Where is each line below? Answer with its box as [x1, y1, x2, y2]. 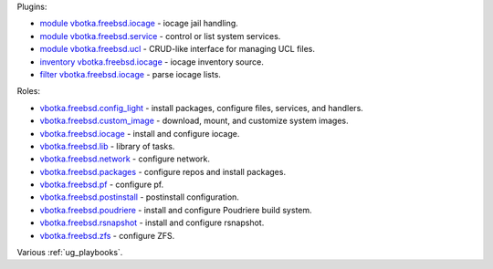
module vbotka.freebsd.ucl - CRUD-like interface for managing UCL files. [39, 44, 315, 55]
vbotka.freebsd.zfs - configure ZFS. [39, 230, 175, 241]
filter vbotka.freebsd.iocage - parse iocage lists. [39, 68, 221, 79]
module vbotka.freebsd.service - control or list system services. [39, 30, 281, 41]
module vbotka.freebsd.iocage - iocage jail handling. [39, 18, 239, 29]
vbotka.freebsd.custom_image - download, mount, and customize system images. [39, 115, 349, 127]
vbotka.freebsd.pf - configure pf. [39, 179, 164, 191]
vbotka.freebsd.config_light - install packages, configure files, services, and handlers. [39, 102, 364, 113]
